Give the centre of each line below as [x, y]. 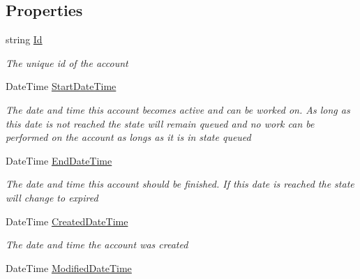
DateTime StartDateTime [61, 86]
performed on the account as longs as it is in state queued [128, 137]
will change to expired [52, 197]
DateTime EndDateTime [59, 160]
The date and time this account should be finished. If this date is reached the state [180, 184]
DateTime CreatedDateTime [67, 221]
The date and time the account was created [97, 244]
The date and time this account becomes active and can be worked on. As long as [178, 109]
